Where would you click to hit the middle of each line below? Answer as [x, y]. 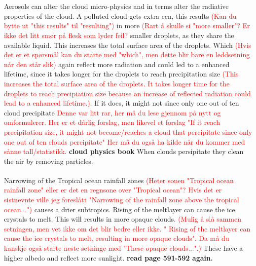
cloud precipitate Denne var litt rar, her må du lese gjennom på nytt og [112, 112]
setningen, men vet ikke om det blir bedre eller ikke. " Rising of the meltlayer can [127, 228]
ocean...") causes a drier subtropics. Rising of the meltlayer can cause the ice [120, 209]
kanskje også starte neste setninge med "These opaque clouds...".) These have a [124, 248]
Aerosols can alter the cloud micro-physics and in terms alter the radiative [116, 6]
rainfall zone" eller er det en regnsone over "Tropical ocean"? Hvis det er [113, 190]
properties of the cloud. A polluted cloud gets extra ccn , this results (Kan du [120, 16]
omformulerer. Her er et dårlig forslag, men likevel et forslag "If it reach [112, 122]
